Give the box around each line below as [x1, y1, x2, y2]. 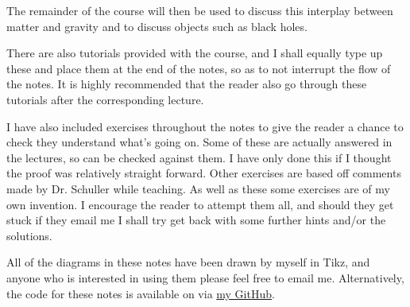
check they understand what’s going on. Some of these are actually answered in [6, 134, 393, 150]
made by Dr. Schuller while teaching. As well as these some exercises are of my [6, 180, 390, 196]
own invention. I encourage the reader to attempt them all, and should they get [6, 196, 394, 212]
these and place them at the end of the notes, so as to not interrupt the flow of [6, 60, 391, 76]
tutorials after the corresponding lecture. [6, 91, 204, 107]
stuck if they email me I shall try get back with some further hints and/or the [6, 212, 386, 228]
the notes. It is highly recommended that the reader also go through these [6, 76, 367, 92]
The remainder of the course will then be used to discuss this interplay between [6, 2, 393, 18]
